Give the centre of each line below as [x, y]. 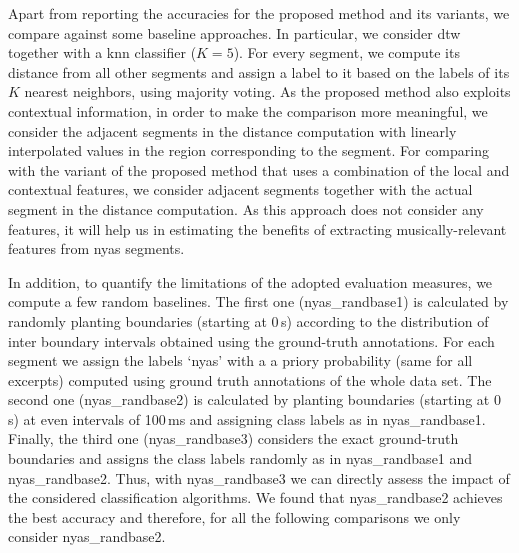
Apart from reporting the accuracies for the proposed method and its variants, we [259, 13]
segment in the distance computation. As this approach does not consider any [246, 208]
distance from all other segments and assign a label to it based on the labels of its [259, 71]
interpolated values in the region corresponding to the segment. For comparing [248, 150]
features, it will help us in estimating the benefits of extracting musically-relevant [257, 228]
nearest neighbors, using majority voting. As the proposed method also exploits [267, 91]
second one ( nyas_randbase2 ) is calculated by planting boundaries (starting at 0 [254, 399]
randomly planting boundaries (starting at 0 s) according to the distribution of [248, 320]
